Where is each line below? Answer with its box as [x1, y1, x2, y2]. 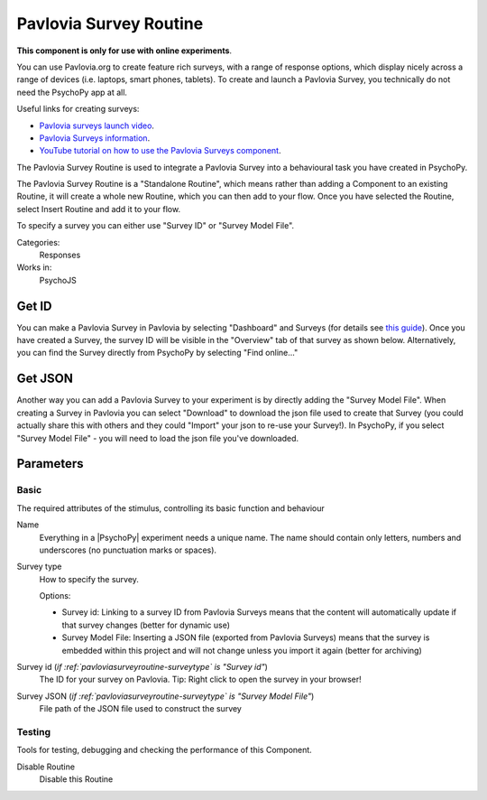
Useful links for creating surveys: [16, 104, 140, 115]
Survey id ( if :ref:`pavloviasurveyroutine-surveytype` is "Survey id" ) [16, 662, 268, 673]
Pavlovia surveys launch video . [39, 120, 155, 131]
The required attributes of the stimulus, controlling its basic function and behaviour [16, 502, 325, 514]
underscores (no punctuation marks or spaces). [39, 544, 216, 555]
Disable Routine [16, 761, 76, 772]
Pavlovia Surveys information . [39, 132, 151, 144]
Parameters [16, 456, 84, 471]
